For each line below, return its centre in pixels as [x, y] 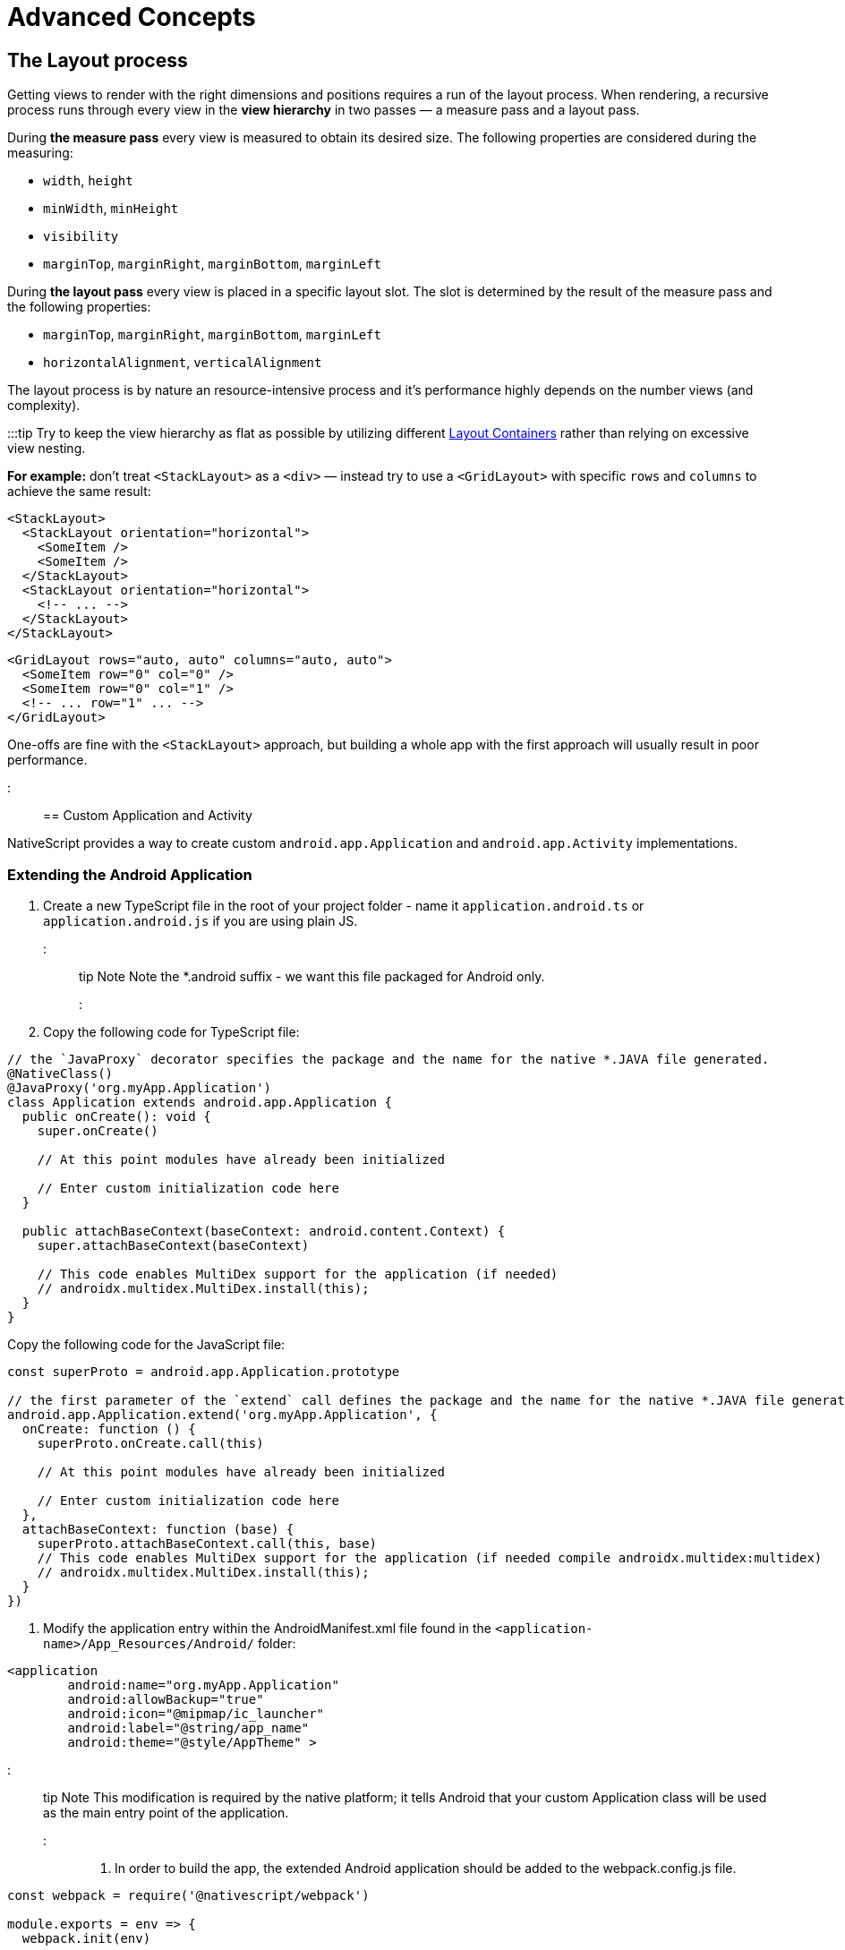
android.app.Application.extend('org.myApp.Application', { [222, 1414]
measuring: [40, 153]
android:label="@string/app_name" [188, 1728]
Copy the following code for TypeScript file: [171, 1031]
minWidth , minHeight [111, 209]
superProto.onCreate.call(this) [150, 1443]
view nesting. [47, 449]
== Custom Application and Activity [148, 816]
